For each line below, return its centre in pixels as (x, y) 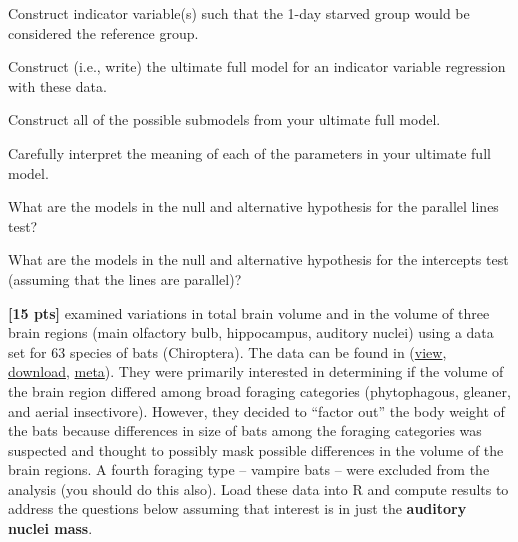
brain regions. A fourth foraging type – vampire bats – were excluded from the (249, 469)
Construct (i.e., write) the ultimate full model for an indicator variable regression (257, 66)
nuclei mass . (50, 528)
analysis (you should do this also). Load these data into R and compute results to (258, 488)
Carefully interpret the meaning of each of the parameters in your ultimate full (249, 152)
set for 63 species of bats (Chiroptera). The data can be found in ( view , (227, 351)
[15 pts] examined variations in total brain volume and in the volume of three (249, 312)
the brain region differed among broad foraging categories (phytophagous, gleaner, (259, 390)
